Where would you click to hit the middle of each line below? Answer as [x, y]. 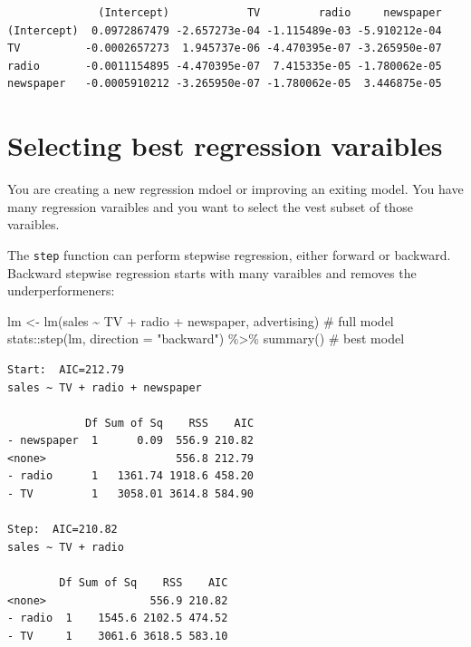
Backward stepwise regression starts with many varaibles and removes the [212, 272]
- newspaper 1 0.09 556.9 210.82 [131, 441]
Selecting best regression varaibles [225, 145]
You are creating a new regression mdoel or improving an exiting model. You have [235, 189]
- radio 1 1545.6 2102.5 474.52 [118, 618]
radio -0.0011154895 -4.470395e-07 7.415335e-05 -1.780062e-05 [225, 66]
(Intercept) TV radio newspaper [270, 13]
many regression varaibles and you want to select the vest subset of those [210, 206]
